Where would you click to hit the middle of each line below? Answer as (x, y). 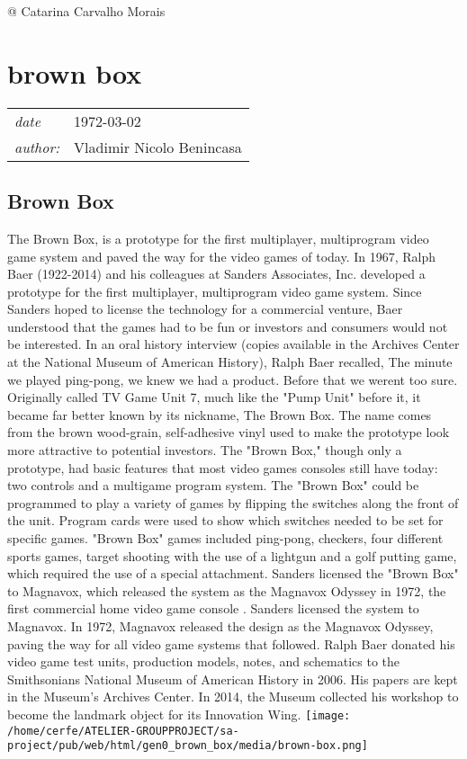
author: (37, 147)
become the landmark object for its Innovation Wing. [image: (179, 714)
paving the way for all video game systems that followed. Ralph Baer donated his (231, 643)
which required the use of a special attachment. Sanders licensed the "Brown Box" (233, 573)
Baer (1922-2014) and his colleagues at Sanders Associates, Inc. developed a (216, 274)
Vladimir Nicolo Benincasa (158, 147)
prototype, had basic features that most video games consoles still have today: (223, 467)
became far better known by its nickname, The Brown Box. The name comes (220, 414)
